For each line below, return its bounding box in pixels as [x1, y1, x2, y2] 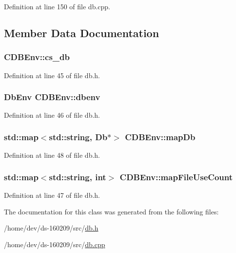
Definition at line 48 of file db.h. [4, 150, 100, 160]
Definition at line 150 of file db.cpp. [4, 1, 111, 11]
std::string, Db [49, 130, 108, 143]
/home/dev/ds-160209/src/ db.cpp [4, 239, 105, 249]
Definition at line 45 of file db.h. [4, 70, 100, 80]
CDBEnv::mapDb [125, 130, 196, 143]
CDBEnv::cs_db [4, 51, 70, 63]
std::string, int [49, 170, 106, 183]
